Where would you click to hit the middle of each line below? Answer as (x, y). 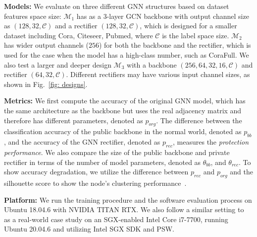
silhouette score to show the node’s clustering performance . (95, 183)
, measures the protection (211, 142)
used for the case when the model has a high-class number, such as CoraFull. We (127, 54)
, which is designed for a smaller (188, 26)
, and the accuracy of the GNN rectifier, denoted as (82, 142)
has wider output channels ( (46, 45)
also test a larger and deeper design (58, 64)
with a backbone (152, 64)
